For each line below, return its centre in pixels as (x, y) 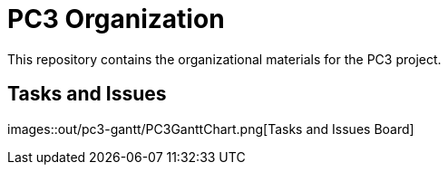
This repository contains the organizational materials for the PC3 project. (224, 59)
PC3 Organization (116, 19)
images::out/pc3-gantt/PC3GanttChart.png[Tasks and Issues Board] (211, 129)
